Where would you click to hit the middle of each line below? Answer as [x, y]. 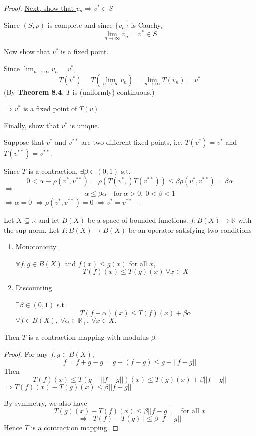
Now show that [27, 51]
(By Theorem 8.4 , [34, 91]
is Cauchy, [147, 24]
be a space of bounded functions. [138, 220]
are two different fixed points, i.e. [132, 142]
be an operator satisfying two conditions [190, 230]
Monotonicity [36, 247]
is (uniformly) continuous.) [114, 91]
